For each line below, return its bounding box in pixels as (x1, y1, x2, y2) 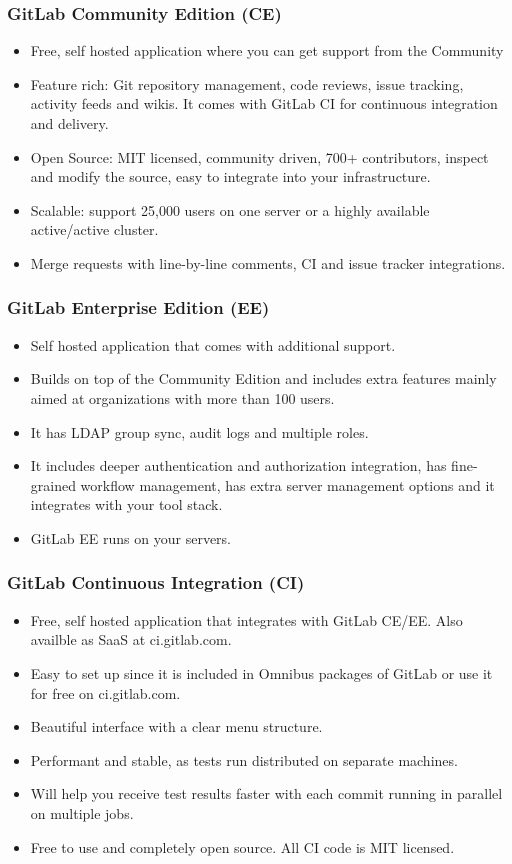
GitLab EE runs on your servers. (30, 527, 231, 548)
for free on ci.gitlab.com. (30, 682, 181, 703)
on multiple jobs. (30, 802, 134, 823)
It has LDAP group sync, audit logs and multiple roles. (30, 421, 369, 442)
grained (30, 474, 76, 495)
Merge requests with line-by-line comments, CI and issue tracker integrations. (30, 252, 506, 273)
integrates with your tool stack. (30, 494, 223, 515)
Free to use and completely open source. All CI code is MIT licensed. (30, 836, 455, 857)
